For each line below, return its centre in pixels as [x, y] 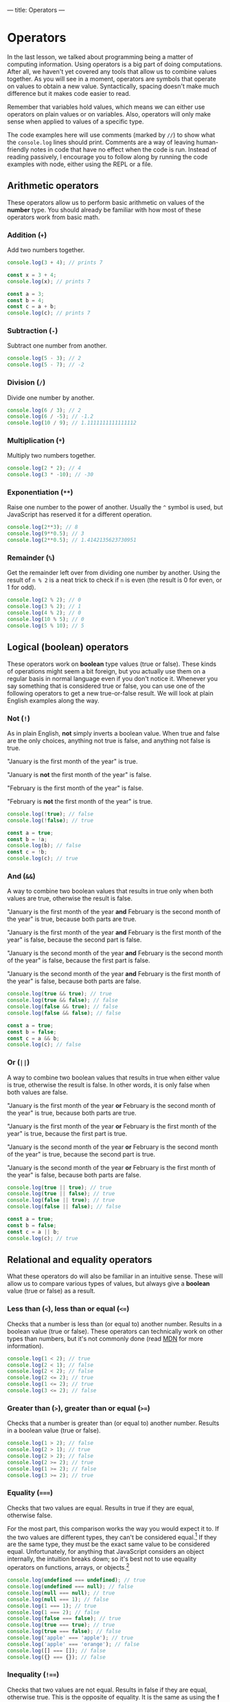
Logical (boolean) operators [68, 647]
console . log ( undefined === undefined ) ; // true [77, 1580]
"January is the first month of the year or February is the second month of [112, 1105]
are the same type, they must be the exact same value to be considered [108, 1544]
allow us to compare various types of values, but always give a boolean [109, 1284]
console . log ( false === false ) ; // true [64, 1619]
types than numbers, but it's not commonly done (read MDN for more [105, 1338]
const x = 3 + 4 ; [32, 275]
